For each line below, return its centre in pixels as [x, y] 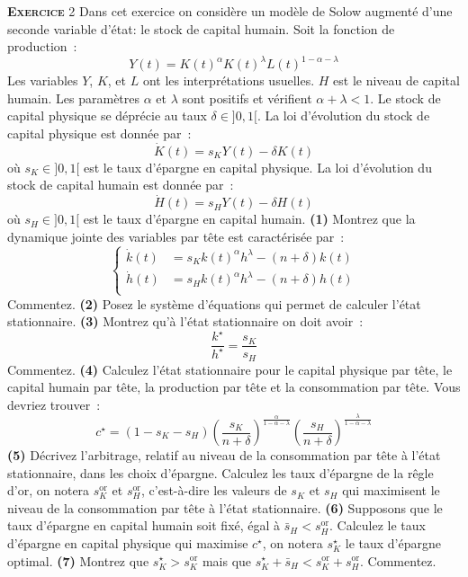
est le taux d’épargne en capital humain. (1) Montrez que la [249, 219]
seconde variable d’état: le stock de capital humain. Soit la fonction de [201, 28]
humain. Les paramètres [74, 98]
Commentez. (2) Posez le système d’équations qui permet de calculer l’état [214, 303]
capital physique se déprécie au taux [107, 115]
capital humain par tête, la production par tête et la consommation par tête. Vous [234, 387]
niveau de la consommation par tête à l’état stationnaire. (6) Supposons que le [225, 507]
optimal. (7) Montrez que [78, 560]
